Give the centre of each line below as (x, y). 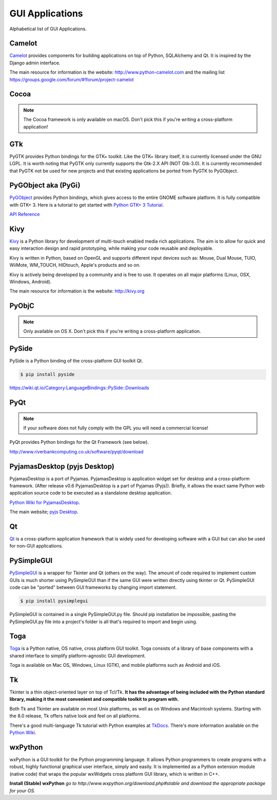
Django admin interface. (35, 63)
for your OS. (22, 790)
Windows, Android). (31, 282)
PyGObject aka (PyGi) (45, 185)
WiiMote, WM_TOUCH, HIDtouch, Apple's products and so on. (75, 265)
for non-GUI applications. (36, 546)
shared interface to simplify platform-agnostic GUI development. (78, 656)
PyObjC (22, 306)
